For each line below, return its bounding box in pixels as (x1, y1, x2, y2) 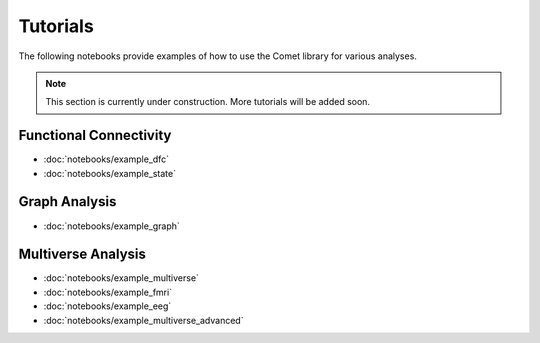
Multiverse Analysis (18, 246, 147, 263)
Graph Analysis (18, 193, 117, 210)
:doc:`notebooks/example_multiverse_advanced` (43, 314, 244, 326)
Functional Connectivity (18, 127, 172, 144)
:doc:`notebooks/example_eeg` (43, 300, 172, 312)
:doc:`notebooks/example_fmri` (43, 286, 173, 298)
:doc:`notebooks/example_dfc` (43, 153, 170, 165)
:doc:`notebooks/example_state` (43, 167, 177, 179)
